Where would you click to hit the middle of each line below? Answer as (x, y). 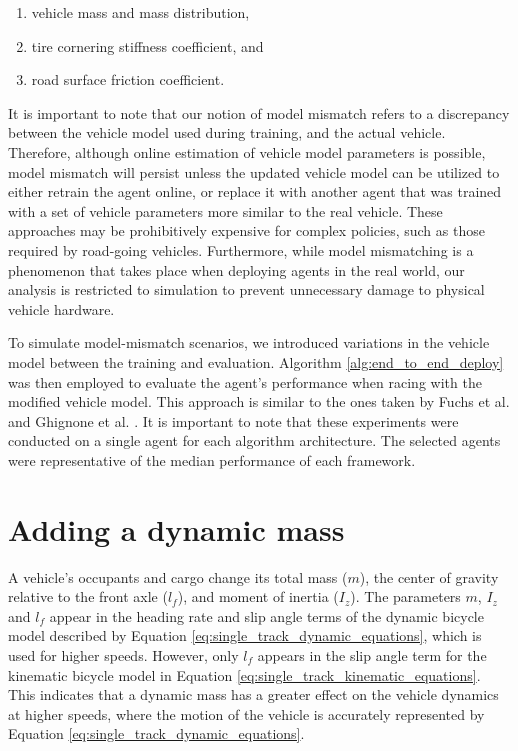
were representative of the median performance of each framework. (212, 459)
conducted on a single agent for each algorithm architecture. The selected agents (254, 440)
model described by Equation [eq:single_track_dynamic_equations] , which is (245, 635)
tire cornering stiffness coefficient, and (147, 45)
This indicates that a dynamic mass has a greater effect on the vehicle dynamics (253, 694)
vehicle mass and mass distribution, (140, 12)
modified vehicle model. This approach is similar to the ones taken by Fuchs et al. (259, 401)
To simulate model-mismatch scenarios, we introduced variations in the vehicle (249, 342)
